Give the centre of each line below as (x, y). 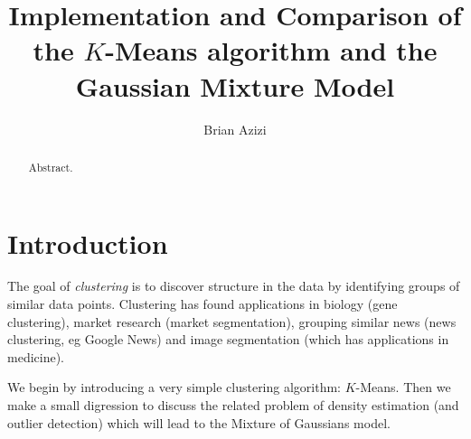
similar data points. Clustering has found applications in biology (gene (203, 304)
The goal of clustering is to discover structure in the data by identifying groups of (234, 286)
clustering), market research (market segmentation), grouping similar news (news (232, 321)
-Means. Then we (403, 387)
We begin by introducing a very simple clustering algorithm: (174, 387)
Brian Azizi (235, 129)
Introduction (88, 243)
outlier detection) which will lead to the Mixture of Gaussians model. (199, 422)
